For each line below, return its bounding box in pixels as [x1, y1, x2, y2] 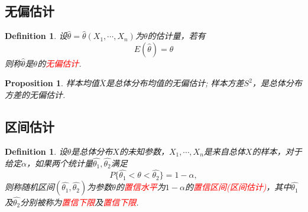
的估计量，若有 [147, 30, 206, 42]
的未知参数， [119, 145, 169, 157]
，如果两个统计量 [26, 156, 93, 169]
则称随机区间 [5, 181, 54, 193]
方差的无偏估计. [5, 88, 66, 100]
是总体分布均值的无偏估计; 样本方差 [106, 77, 244, 89]
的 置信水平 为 [115, 181, 166, 193]
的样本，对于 [252, 145, 302, 157]
